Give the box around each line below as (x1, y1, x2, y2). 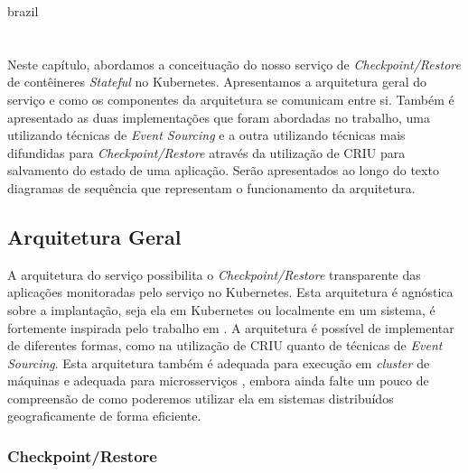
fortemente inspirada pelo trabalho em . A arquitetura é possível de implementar (7, 318, 454, 337)
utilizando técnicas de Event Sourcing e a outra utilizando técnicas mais (7, 125, 406, 144)
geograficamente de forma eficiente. (7, 406, 201, 425)
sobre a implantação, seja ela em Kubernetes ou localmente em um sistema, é (7, 300, 435, 319)
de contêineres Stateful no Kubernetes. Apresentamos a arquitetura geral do (7, 72, 426, 91)
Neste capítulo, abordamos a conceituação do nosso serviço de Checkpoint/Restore (7, 54, 461, 73)
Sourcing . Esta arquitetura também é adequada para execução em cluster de (7, 353, 430, 372)
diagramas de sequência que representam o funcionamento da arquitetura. (7, 178, 416, 197)
